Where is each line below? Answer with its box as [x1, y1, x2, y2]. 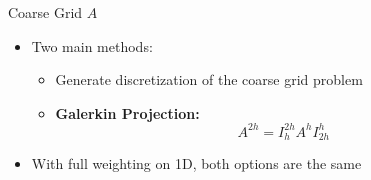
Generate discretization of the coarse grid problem [55, 69, 363, 90]
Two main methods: [31, 35, 153, 56]
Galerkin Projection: [55, 102, 200, 123]
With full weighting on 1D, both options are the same [31, 153, 362, 174]
